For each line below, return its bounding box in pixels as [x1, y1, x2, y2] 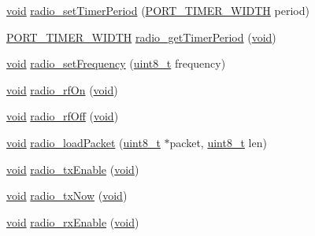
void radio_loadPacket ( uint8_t [6, 134, 161, 150]
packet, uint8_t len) [169, 134, 267, 150]
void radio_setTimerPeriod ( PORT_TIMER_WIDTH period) [6, 2, 309, 18]
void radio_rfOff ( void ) [6, 108, 119, 124]
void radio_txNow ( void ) [6, 187, 128, 204]
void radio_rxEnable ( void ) [6, 213, 139, 230]
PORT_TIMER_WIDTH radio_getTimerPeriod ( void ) [6, 28, 276, 45]
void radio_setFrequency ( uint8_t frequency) [6, 55, 226, 72]
